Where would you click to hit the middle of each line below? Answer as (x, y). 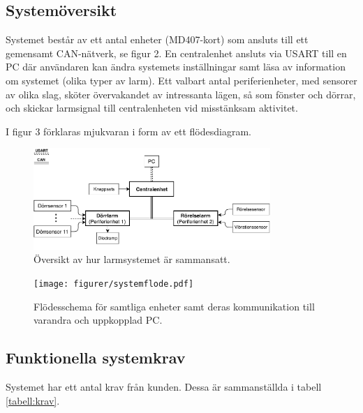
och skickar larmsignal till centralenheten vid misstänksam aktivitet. (152, 108)
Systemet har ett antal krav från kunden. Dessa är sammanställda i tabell (164, 387)
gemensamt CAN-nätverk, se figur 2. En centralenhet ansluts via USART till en (176, 53)
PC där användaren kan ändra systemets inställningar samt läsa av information (176, 67)
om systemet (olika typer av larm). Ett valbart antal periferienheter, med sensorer (181, 80)
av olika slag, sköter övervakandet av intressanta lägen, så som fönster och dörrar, (181, 94)
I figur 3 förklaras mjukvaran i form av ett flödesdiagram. (128, 131)
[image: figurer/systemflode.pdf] (114, 284)
